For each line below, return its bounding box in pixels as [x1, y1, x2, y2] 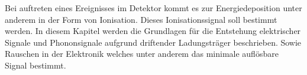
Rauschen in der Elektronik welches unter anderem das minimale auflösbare [5, 47, 279, 60]
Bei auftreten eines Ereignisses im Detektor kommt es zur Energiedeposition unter [5, 2, 302, 13]
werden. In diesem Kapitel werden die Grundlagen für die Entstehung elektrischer [5, 25, 301, 37]
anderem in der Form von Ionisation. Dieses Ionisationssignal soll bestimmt [5, 13, 277, 25]
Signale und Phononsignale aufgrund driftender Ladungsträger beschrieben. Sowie [5, 36, 302, 48]
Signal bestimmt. [5, 59, 66, 71]
